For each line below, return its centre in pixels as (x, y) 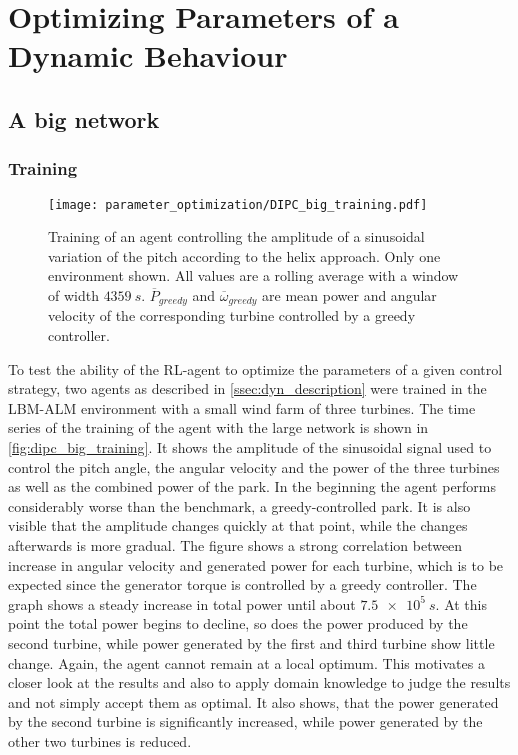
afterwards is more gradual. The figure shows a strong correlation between (235, 544)
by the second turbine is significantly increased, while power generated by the (245, 721)
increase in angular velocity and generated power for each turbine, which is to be (256, 564)
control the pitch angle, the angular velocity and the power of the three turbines (254, 466)
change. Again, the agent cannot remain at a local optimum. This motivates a (246, 662)
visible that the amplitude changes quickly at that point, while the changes (238, 525)
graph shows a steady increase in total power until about (182, 603)
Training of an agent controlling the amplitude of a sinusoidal (236, 236)
